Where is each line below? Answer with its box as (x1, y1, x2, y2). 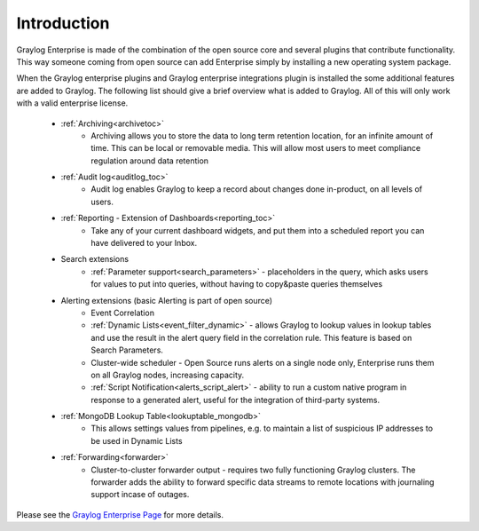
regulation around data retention (90, 155, 208, 166)
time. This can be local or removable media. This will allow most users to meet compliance (90, 143, 421, 154)
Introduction (16, 13, 110, 33)
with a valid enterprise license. (16, 98, 129, 108)
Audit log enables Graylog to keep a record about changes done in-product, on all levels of (90, 184, 423, 194)
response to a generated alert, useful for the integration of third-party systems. (90, 394, 381, 405)
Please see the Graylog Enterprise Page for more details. (16, 509, 224, 519)
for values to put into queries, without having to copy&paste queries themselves (90, 279, 383, 289)
